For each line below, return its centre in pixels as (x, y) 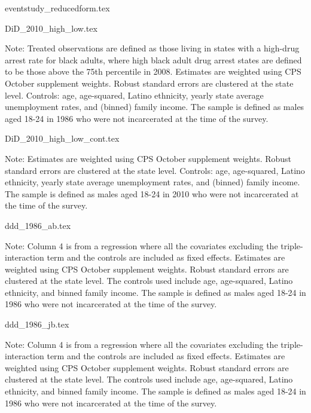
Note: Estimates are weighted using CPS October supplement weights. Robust (148, 158)
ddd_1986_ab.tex (38, 225)
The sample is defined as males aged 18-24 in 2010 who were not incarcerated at (152, 193)
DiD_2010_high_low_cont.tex (62, 138)
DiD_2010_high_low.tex (51, 28)
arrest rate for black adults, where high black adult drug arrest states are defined (153, 59)
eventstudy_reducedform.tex (57, 8)
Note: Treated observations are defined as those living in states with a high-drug (152, 48)
